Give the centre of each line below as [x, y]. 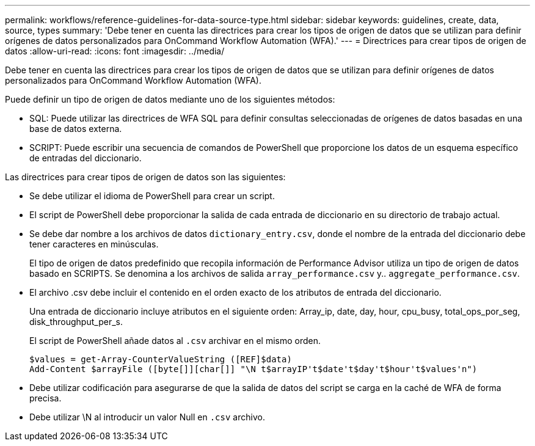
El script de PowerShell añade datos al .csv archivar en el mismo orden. [175, 341]
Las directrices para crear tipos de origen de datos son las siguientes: [145, 177]
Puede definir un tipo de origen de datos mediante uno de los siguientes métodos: [170, 99]
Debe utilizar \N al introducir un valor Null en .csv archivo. [147, 417]
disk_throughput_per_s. [76, 322]
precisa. [45, 398]
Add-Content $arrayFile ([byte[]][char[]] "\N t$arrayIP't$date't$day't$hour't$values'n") [253, 369]
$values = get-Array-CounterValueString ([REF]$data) [161, 359]
